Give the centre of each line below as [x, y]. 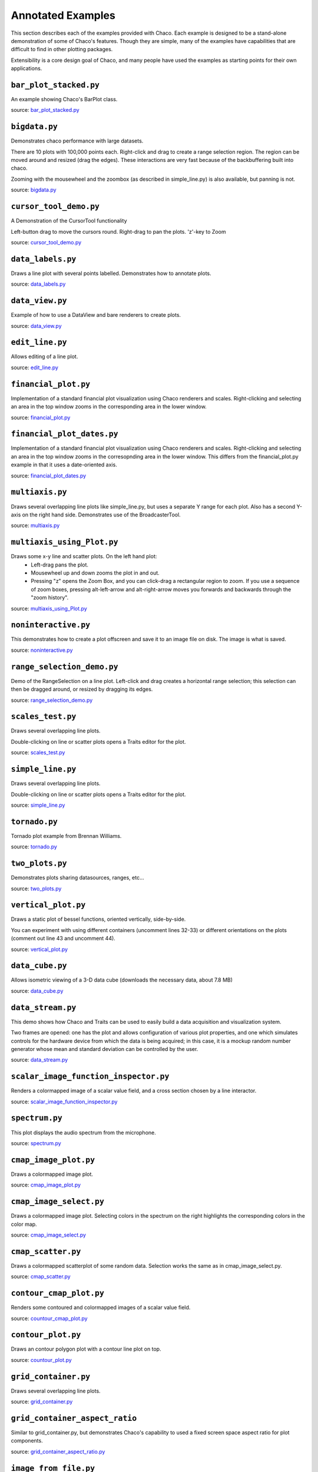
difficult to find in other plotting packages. [62, 49]
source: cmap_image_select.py [49, 1235]
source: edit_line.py [35, 367]
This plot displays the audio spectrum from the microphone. [83, 1132]
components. [27, 1441]
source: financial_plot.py [41, 417]
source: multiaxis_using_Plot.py [49, 608]
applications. [26, 68]
